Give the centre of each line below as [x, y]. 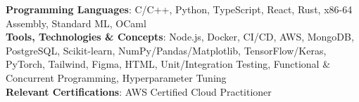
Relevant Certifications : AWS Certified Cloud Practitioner [139, 91]
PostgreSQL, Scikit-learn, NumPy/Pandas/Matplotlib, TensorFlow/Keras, [166, 50]
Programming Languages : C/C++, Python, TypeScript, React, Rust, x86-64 [179, 9]
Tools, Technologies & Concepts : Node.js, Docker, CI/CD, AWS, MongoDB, [180, 37]
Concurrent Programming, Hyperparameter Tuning [116, 77]
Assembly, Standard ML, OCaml [76, 23]
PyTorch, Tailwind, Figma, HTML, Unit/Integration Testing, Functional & [168, 64]
